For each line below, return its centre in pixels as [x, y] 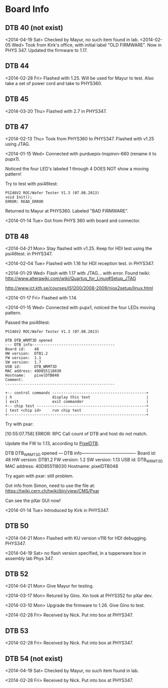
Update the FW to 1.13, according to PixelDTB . [52, 443]
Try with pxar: [19, 424]
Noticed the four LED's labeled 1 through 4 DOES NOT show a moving [77, 169]
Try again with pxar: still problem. [39, 475]
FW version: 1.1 [23, 358]
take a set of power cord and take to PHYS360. [54, 83]
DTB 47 [17, 127]
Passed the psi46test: [27, 322]
